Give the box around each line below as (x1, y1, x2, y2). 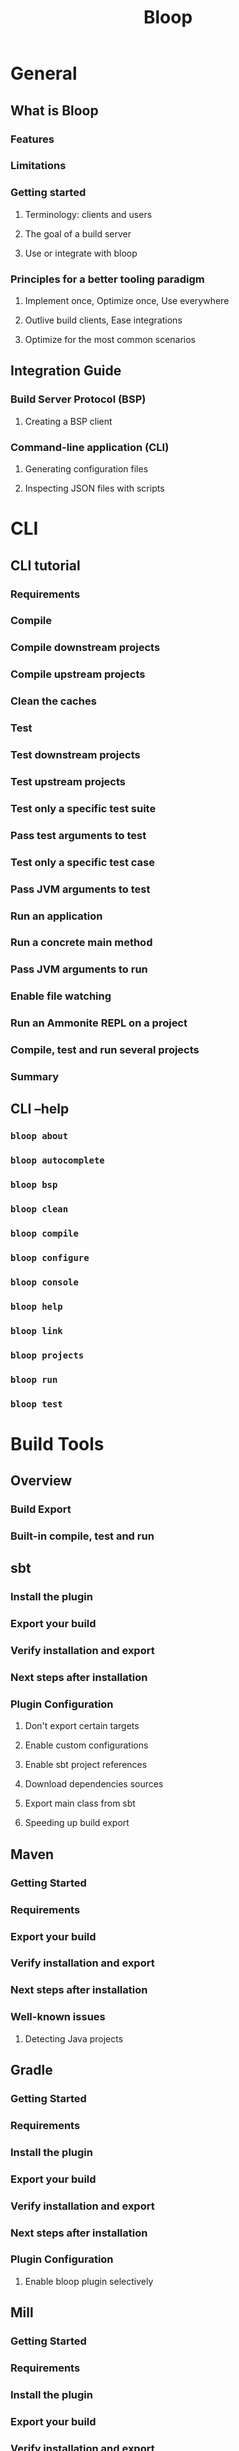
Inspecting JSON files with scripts (24, 482, 165, 494)
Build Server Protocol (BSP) (10, 392, 147, 406)
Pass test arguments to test (10, 828, 147, 842)
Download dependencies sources (24, 1778, 164, 1790)
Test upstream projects (10, 774, 126, 788)
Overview (10, 1472, 73, 1490)
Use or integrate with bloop (24, 247, 138, 259)
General (10, 62, 78, 85)
